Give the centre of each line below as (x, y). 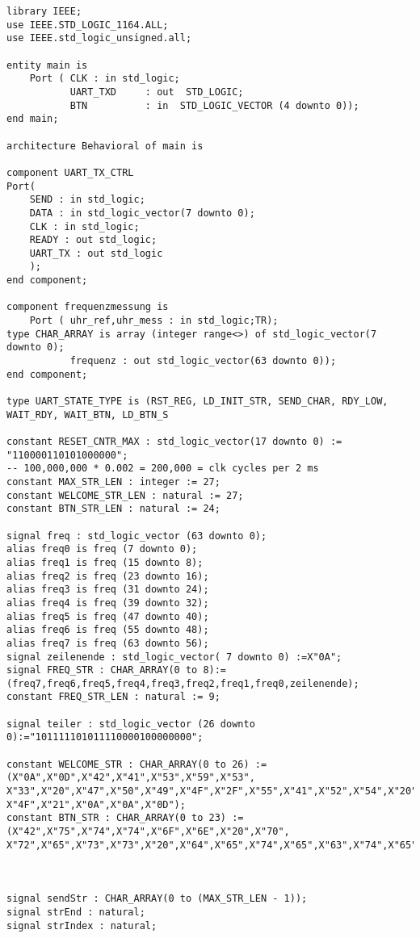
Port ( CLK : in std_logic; (105, 79)
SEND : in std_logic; (87, 200)
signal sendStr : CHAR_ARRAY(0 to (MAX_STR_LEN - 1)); (157, 899)
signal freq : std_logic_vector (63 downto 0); (137, 536)
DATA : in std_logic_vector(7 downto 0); (142, 213)
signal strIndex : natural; (82, 925)
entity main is (47, 65)
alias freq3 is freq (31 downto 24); (108, 590)
